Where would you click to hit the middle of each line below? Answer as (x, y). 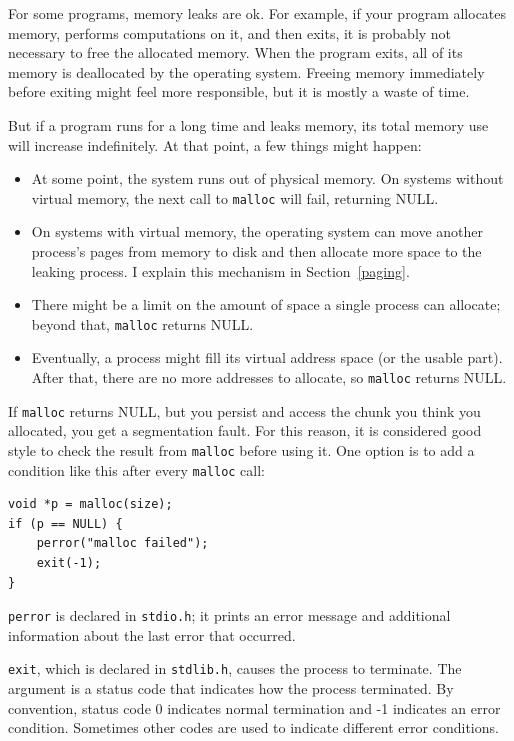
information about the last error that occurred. (152, 634)
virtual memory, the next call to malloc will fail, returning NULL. (235, 197)
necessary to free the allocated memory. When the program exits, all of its (235, 52)
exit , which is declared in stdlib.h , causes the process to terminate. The (235, 668)
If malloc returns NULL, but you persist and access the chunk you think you (244, 410)
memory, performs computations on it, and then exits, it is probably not (230, 32)
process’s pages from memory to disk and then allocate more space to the (256, 251)
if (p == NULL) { (65, 523)
